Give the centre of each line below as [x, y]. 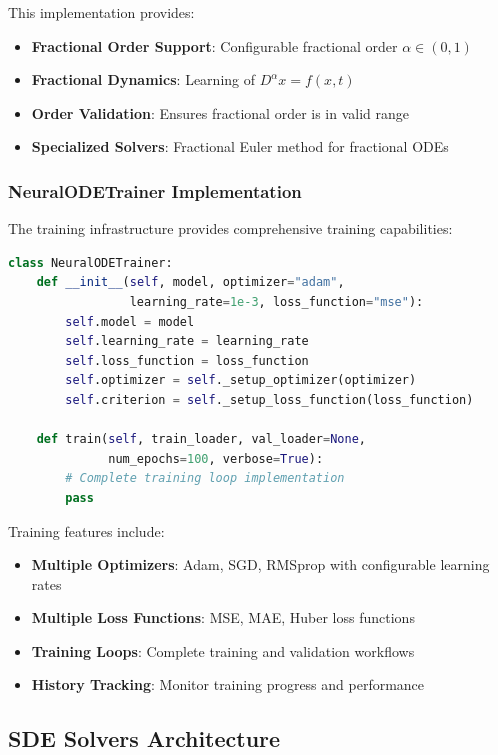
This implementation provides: [101, 12]
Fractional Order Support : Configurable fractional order [214, 45]
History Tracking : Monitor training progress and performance [228, 684]
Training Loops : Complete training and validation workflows [223, 650]
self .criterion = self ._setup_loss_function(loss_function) [269, 399]
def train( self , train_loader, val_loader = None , [201, 439]
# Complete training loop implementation [205, 478]
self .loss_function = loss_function [187, 360]
